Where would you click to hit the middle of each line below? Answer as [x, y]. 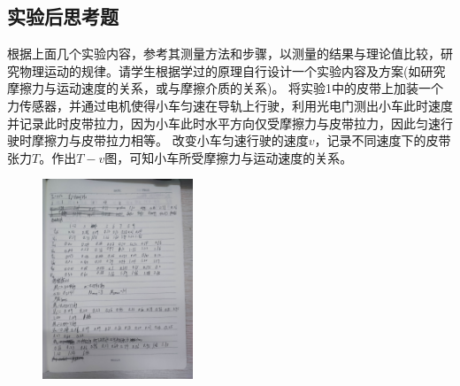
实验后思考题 [63, 16]
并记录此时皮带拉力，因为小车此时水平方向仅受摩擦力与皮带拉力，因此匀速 [224, 123]
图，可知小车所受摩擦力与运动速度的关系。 [229, 157]
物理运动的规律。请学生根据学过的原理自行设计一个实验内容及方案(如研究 [232, 70]
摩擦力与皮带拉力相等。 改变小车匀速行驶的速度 [170, 140]
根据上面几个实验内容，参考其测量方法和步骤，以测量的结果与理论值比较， [224, 54]
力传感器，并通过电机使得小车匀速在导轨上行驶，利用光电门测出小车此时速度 [230, 105]
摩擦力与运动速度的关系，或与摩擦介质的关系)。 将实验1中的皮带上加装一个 [226, 88]
